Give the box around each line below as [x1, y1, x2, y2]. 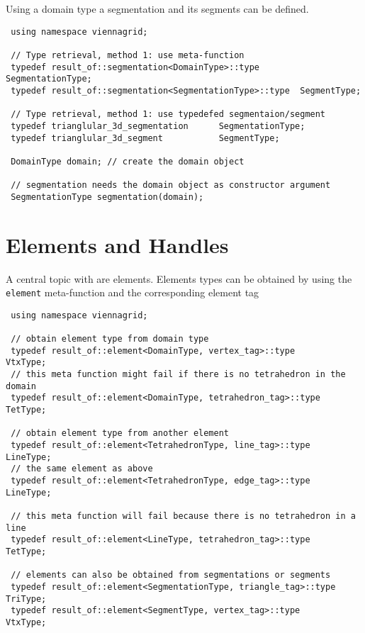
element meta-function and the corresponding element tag [6, 285, 259, 300]
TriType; [6, 593, 47, 604]
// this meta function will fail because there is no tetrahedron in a [11, 510, 356, 521]
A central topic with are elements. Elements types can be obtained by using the [6, 271, 352, 286]
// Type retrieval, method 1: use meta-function [11, 50, 245, 60]
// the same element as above [11, 464, 153, 474]
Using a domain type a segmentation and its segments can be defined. [6, 1, 309, 16]
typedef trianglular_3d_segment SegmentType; [11, 133, 280, 143]
